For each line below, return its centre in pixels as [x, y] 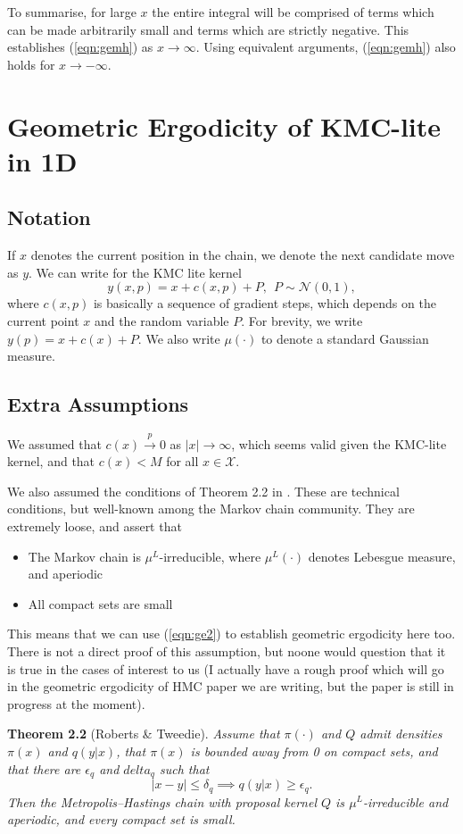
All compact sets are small [100, 603]
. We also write [179, 338]
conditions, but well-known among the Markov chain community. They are [211, 509]
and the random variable [161, 320]
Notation [49, 217]
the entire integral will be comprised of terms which [293, 12]
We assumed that [54, 443]
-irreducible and [406, 801]
